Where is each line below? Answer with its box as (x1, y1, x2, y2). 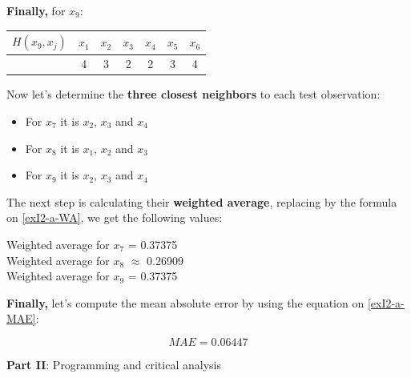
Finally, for (6, 2, 66, 18)
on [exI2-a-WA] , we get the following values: (6, 209, 223, 226)
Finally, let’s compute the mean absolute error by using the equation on (6, 294, 365, 311)
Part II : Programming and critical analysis (6, 356, 221, 372)
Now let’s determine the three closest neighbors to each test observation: (6, 86, 381, 103)
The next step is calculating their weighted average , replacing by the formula (6, 193, 397, 210)
